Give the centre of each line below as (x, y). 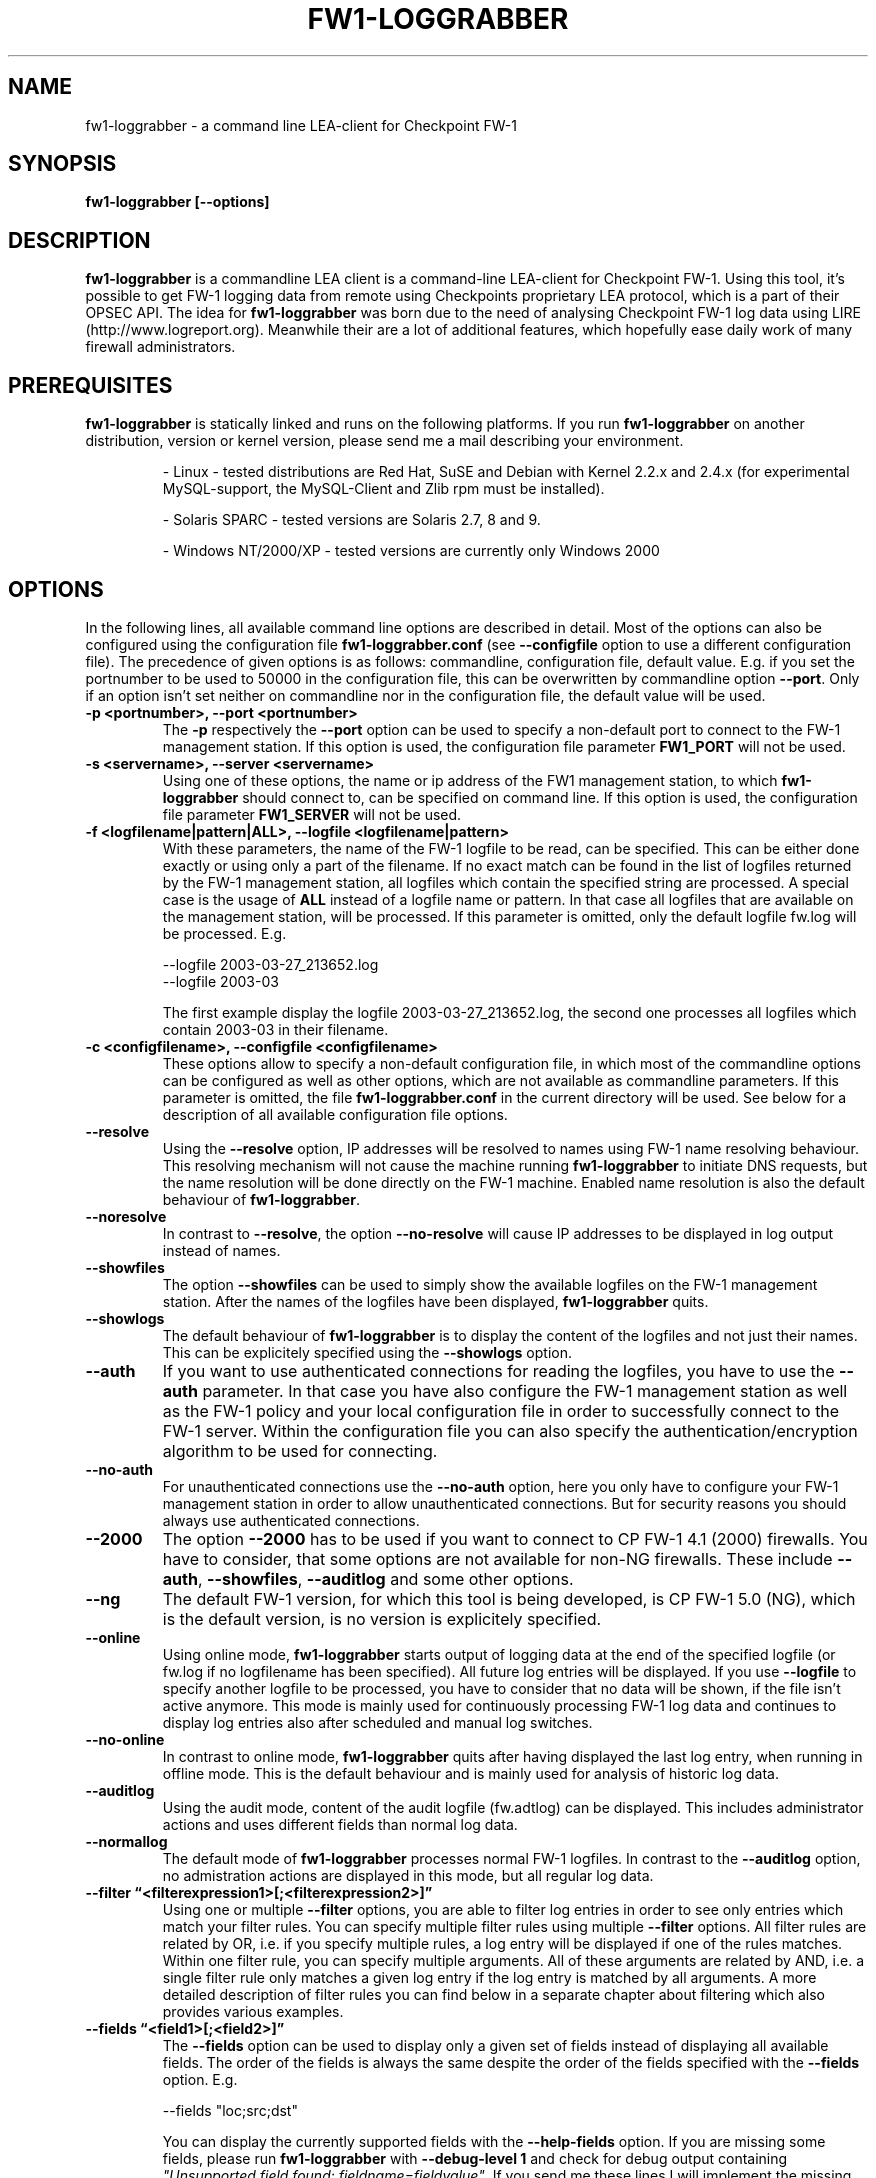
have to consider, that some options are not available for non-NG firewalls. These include (497, 1558)
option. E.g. (200, 2079)
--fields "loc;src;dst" (230, 2110)
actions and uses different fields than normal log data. (340, 1824)
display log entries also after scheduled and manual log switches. (377, 1722)
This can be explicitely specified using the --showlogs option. (367, 1352)
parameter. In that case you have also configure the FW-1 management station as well (525, 1390)
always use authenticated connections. (291, 1520)
